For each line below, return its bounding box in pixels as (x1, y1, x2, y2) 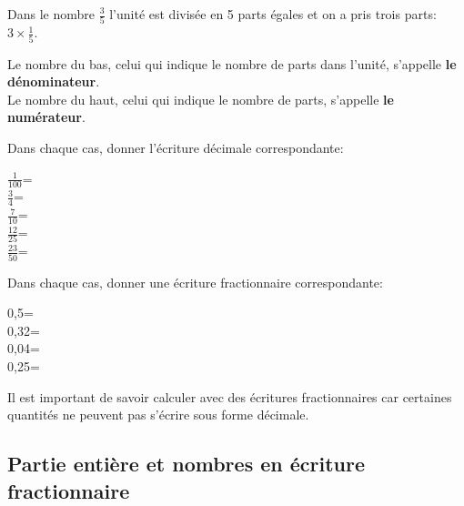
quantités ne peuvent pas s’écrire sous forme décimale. (7, 405, 309, 424)
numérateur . (7, 107, 86, 126)
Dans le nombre (7, 5, 95, 23)
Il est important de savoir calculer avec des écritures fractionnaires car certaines (7, 387, 452, 406)
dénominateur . (7, 72, 100, 91)
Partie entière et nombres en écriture (7, 450, 366, 478)
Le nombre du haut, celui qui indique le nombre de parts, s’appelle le (7, 89, 394, 108)
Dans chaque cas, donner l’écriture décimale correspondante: (7, 138, 344, 157)
